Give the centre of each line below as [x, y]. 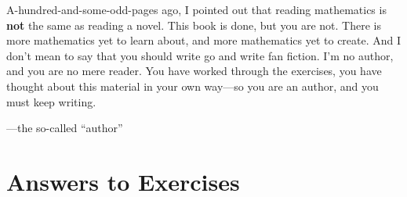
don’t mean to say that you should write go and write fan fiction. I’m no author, [200, 55]
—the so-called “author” [65, 128]
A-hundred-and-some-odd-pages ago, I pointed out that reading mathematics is [196, 9]
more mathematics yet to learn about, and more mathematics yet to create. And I [204, 40]
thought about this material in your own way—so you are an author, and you [193, 86]
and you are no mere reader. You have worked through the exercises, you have [194, 71]
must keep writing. [51, 101]
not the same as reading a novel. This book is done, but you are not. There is [194, 25]
